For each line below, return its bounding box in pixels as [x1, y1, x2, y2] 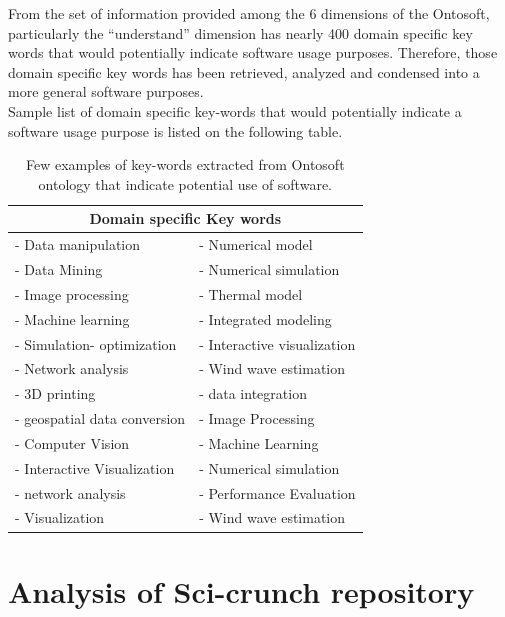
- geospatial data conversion [15, 408, 186, 429]
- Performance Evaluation [199, 482, 356, 503]
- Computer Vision [15, 432, 130, 453]
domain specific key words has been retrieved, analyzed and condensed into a [8, 61, 480, 82]
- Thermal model [199, 283, 303, 304]
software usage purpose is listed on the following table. [8, 120, 343, 141]
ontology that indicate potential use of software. [38, 173, 332, 194]
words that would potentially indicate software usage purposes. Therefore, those [8, 42, 498, 63]
